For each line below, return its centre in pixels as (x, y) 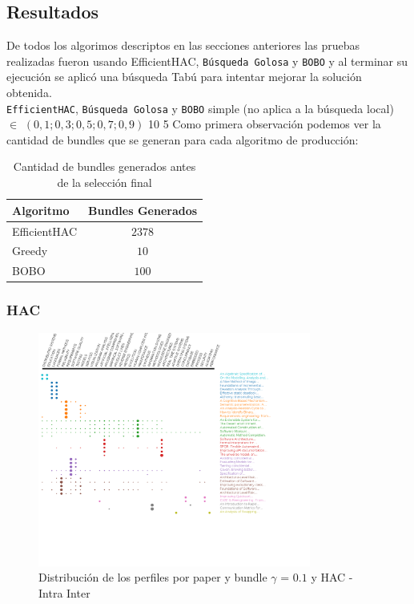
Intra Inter (64, 592)
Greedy (30, 251)
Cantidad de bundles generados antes (105, 166)
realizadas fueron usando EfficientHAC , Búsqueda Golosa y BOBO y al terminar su (207, 61)
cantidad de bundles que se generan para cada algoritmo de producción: (183, 139)
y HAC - (332, 577)
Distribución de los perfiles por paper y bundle (153, 577)
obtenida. (29, 93)
